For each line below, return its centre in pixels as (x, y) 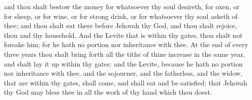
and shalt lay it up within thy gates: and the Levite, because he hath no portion (123, 63)
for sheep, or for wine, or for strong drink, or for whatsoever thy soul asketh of (121, 16)
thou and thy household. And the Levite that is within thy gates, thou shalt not (123, 35)
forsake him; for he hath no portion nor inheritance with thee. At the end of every (126, 44)
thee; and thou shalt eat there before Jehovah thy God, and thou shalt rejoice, (121, 25)
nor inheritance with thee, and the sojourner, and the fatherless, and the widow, (123, 73)
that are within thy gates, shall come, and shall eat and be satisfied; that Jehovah (126, 82)
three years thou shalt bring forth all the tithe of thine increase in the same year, (125, 54)
